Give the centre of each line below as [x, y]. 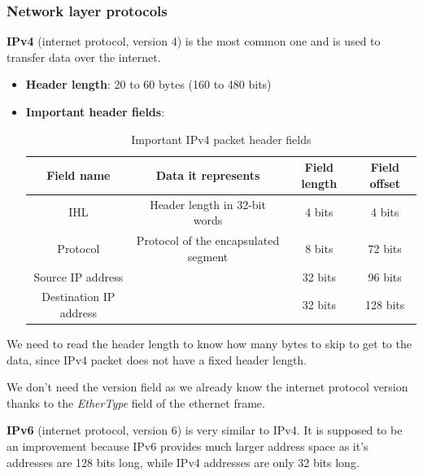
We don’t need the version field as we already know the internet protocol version [207, 387]
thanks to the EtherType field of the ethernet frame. [136, 402]
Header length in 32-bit [208, 204]
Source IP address [78, 276]
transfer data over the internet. [84, 57]
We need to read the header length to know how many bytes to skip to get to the [209, 344]
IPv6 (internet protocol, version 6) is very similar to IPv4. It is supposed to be [205, 430]
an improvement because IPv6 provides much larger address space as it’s [188, 446]
